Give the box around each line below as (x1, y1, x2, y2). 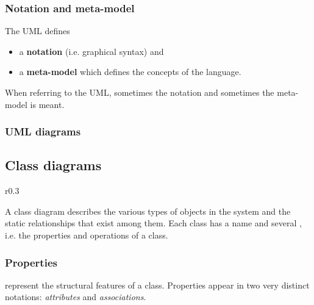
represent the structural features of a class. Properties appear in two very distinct (5, 278, 310, 291)
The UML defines (5, 24, 70, 37)
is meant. (30, 98, 65, 110)
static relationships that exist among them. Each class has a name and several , (5, 217, 302, 229)
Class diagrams (5, 156, 102, 174)
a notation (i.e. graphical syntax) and (19, 45, 164, 57)
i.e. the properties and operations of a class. (5, 229, 168, 242)
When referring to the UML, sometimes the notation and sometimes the (5, 86, 274, 98)
